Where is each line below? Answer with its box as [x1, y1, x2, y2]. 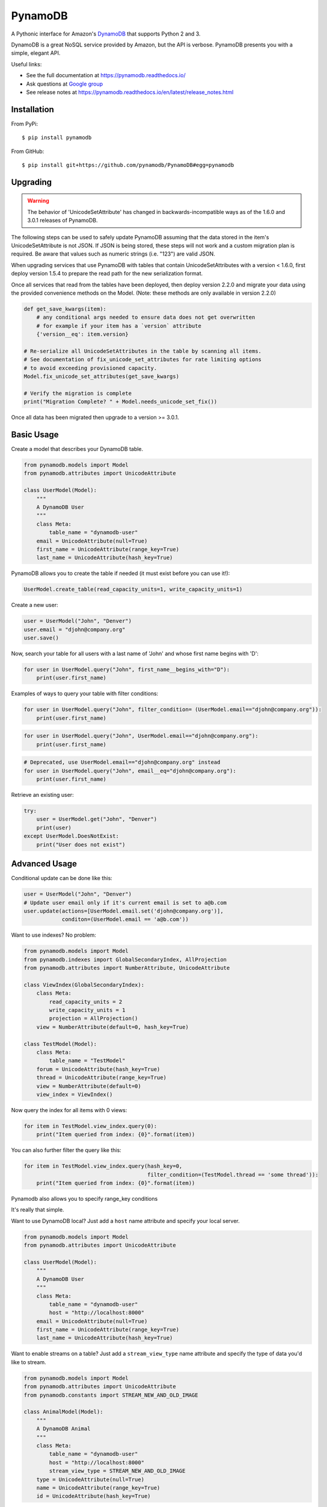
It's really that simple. [11, 1206, 64, 1213]
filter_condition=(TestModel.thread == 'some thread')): [147, 1171, 319, 1178]
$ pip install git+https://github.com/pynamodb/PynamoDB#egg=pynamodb [22, 162, 234, 168]
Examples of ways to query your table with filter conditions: [11, 690, 159, 697]
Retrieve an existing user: [11, 791, 75, 799]
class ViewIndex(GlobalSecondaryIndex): [23, 981, 144, 988]
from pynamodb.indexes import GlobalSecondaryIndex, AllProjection [23, 956, 227, 963]
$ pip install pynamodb [22, 134, 92, 141]
